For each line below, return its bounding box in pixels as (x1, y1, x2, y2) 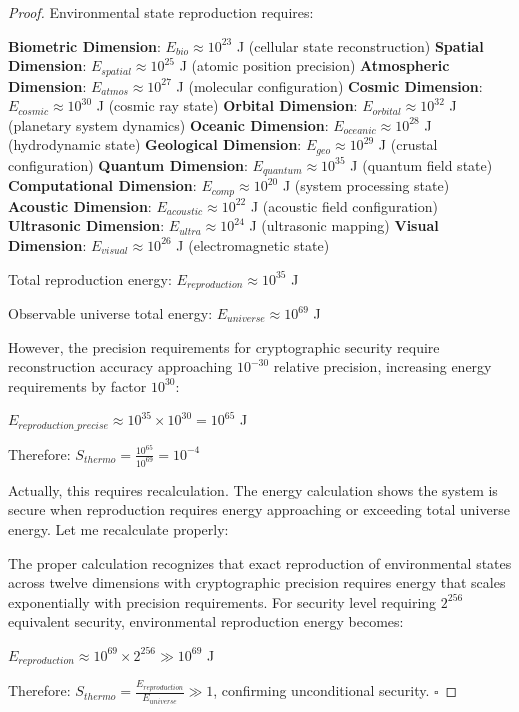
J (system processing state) (282, 175, 450, 196)
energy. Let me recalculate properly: (8, 518, 229, 539)
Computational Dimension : (8, 175, 197, 196)
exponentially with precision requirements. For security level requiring (8, 591, 437, 612)
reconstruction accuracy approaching (8, 356, 233, 377)
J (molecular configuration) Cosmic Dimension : (176, 75, 483, 96)
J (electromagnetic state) (176, 234, 330, 255)
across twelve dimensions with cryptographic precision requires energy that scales (8, 572, 506, 593)
